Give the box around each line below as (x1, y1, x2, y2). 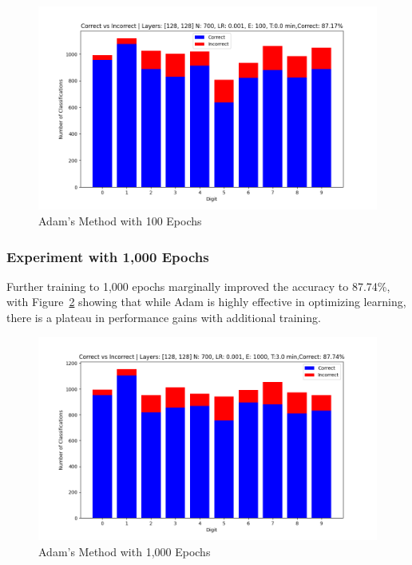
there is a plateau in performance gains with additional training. (6, 308, 321, 325)
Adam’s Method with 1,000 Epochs (38, 543, 211, 559)
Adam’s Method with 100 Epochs (38, 212, 202, 229)
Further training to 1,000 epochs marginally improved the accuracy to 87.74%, (6, 277, 390, 294)
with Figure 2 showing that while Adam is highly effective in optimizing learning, (6, 293, 406, 310)
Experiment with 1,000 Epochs (6, 246, 209, 266)
